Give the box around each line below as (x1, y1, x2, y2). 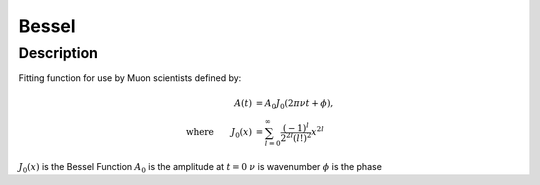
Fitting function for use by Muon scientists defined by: (18, 72, 242, 84)
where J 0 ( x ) (185, 126, 253, 140)
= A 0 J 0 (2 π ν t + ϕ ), (255, 97, 334, 111)
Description (18, 44, 99, 62)
